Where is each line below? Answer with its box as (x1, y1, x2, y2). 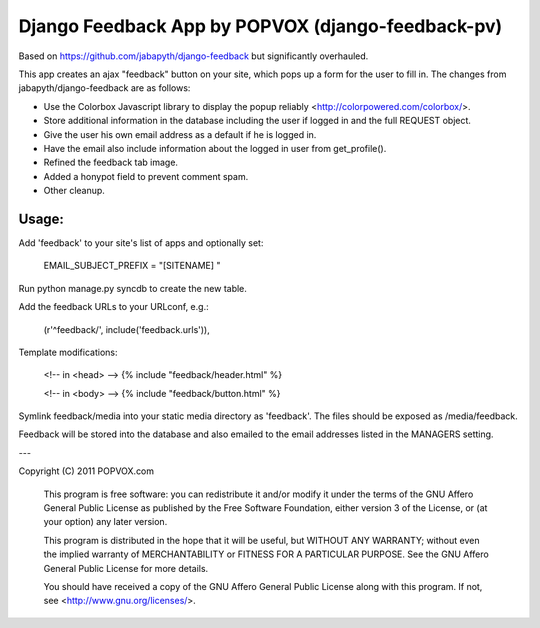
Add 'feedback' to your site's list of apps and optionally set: (18, 236, 264, 249)
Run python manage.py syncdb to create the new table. (18, 282, 247, 294)
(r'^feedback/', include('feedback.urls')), (43, 323, 210, 335)
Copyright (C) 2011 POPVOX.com (18, 465, 155, 477)
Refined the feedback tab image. (43, 156, 179, 169)
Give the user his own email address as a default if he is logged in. (43, 128, 317, 140)
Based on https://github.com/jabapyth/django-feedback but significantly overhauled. (18, 50, 369, 62)
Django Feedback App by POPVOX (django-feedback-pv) (18, 15, 503, 37)
